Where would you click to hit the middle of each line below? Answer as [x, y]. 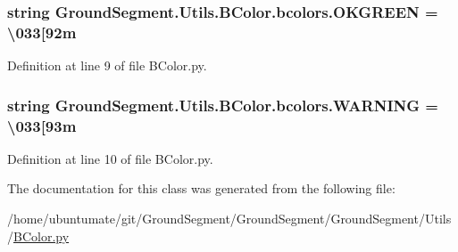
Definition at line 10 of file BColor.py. [110, 158]
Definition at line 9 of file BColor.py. [107, 65]
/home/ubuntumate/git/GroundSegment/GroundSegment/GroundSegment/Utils [229, 219]
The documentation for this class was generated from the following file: [201, 188]
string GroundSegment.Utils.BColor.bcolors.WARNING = [223, 105]
